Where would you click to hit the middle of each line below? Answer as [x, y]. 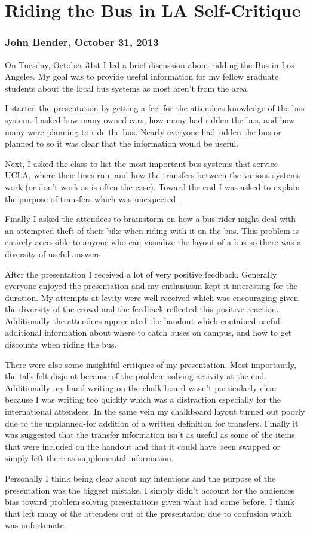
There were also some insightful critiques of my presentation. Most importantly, [151, 364]
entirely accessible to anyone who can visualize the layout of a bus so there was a [153, 242]
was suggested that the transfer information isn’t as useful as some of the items [150, 435]
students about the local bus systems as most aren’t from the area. [127, 88]
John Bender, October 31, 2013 [82, 42]
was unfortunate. [36, 525]
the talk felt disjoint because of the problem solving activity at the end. [136, 376]
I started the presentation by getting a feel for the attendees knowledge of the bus [155, 108]
